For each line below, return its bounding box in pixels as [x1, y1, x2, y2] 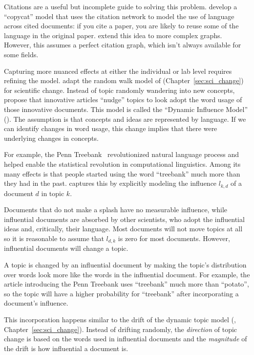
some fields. [4, 49, 39, 59]
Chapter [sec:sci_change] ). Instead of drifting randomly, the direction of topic [4, 324, 237, 334]
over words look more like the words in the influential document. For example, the [4, 269, 250, 279]
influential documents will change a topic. [4, 243, 128, 253]
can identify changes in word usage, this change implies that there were [4, 123, 217, 133]
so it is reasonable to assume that [4, 233, 104, 243]
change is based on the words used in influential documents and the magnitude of [4, 333, 247, 344]
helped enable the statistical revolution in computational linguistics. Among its [4, 158, 241, 169]
